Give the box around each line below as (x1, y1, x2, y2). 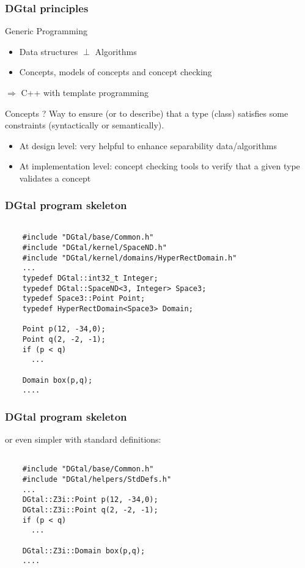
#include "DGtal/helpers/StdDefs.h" (22, 475, 172, 484)
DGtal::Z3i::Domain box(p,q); (22, 546, 145, 555)
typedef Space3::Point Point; (22, 294, 145, 303)
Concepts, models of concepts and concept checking (19, 65, 212, 78)
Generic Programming (5, 24, 87, 37)
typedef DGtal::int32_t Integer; (22, 274, 158, 283)
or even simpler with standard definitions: (5, 433, 161, 446)
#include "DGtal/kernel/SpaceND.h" (22, 243, 167, 253)
